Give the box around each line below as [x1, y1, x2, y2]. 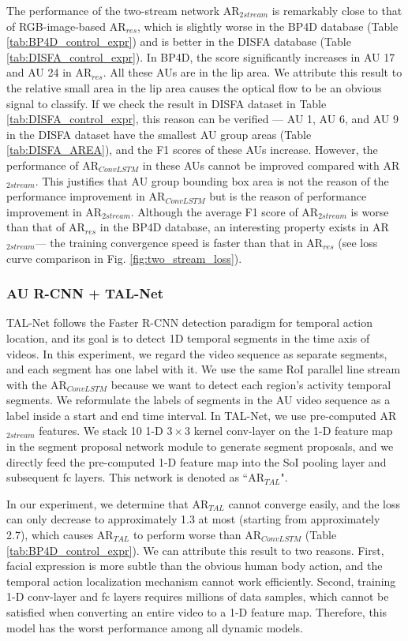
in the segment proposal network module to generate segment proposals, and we [6, 438, 394, 455]
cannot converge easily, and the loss [228, 495, 401, 512]
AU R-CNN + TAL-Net [6, 283, 163, 303]
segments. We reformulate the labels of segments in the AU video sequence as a [6, 392, 391, 408]
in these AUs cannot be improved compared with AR [142, 156, 400, 173]
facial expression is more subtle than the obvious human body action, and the [6, 557, 383, 574]
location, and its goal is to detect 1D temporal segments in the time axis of [6, 329, 370, 346]
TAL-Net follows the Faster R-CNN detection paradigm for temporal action [6, 314, 373, 331]
